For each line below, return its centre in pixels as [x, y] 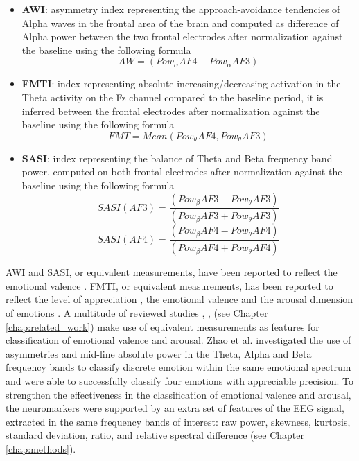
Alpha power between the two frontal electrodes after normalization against [182, 36]
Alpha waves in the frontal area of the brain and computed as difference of [180, 23]
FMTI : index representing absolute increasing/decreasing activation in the [181, 84]
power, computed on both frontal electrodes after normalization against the [182, 172]
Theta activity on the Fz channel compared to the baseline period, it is [173, 97]
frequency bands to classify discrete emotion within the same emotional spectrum [178, 367]
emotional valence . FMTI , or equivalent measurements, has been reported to [169, 285]
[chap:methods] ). [41, 449]
